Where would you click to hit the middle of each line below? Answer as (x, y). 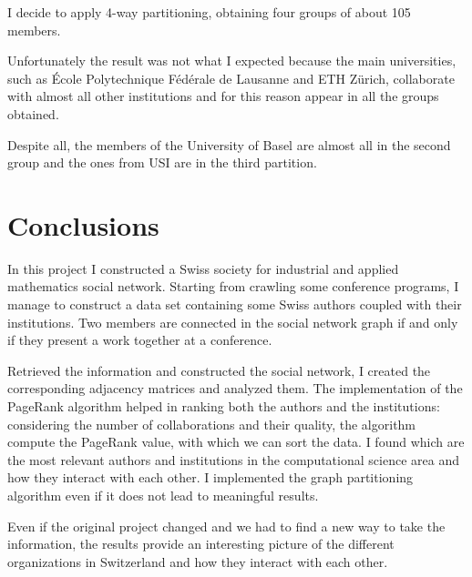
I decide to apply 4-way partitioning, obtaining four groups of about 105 (209, 12)
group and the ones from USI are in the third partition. (162, 162)
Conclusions (83, 224)
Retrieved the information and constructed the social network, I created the (219, 370)
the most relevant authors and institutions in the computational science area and (233, 459)
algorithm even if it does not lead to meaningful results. (163, 495)
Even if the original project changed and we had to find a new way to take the (226, 526)
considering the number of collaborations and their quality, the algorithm (212, 424)
